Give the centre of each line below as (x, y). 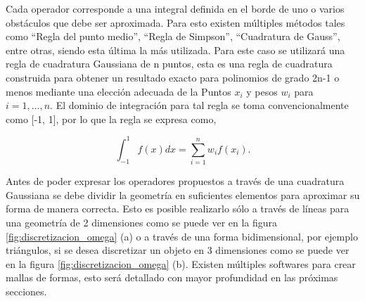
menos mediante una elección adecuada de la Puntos (119, 91)
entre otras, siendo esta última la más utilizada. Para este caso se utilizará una (175, 50)
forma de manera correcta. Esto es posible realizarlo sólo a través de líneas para (178, 209)
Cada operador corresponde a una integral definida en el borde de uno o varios (175, 8)
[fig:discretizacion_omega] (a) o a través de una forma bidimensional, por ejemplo (182, 236)
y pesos (262, 91)
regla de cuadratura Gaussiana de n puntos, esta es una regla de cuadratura (169, 64)
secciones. (26, 291)
